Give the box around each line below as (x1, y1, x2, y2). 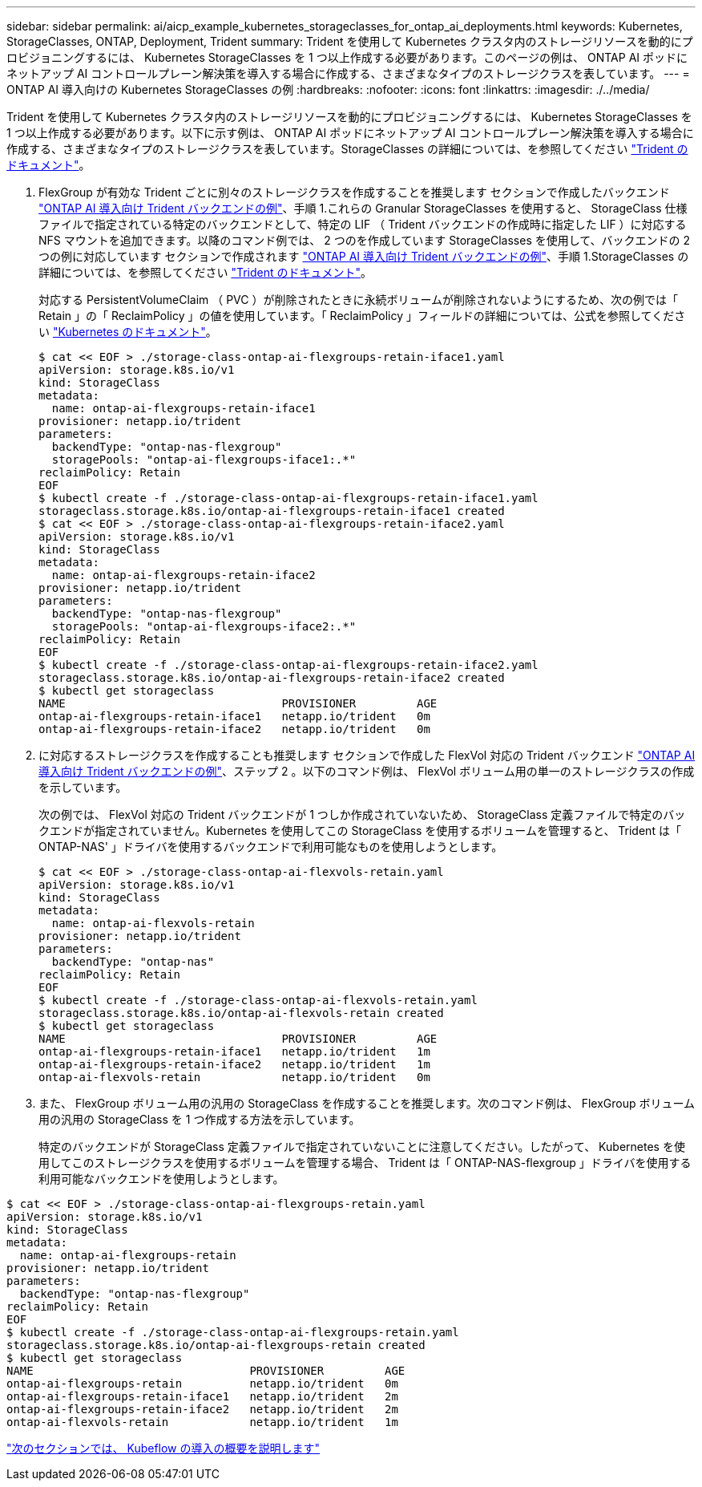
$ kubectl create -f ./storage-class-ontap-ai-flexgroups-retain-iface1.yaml (38, 492, 539, 504)
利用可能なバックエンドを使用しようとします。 (38, 1172, 284, 1185)
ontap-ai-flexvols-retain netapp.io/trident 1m (6, 1416, 398, 1428)
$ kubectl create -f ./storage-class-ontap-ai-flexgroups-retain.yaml (6, 1326, 459, 1339)
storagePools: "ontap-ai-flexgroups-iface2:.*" (51, 620, 357, 633)
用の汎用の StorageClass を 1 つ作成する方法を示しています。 (38, 1112, 361, 1126)
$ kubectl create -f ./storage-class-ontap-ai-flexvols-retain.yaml (38, 994, 478, 1007)
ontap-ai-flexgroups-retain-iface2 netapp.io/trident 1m (38, 1058, 430, 1071)
